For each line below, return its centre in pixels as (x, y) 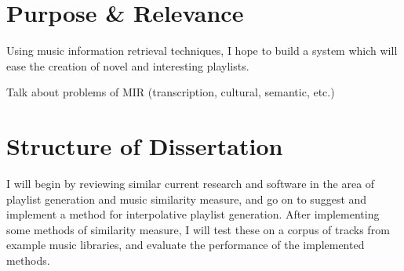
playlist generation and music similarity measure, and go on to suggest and (187, 199)
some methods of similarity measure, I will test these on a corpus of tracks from (198, 229)
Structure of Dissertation (145, 146)
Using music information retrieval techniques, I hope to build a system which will (202, 51)
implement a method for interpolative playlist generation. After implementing (193, 214)
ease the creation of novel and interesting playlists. (128, 65)
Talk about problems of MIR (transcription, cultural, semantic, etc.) (171, 92)
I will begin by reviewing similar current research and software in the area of (191, 184)
